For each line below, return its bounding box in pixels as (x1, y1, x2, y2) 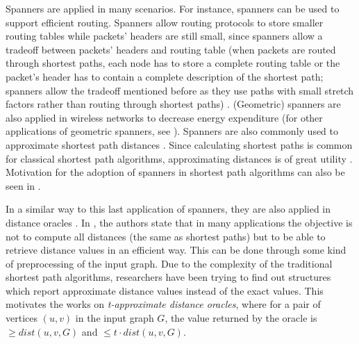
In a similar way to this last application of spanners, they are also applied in (6, 202, 331, 216)
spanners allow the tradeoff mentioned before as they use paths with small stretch (6, 83, 354, 97)
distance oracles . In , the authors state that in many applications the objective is (6, 215, 353, 229)
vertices (6, 311, 37, 325)
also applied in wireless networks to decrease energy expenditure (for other (6, 110, 323, 124)
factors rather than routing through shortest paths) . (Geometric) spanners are (6, 97, 341, 111)
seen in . (6, 178, 41, 193)
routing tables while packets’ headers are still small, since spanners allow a (6, 28, 323, 43)
